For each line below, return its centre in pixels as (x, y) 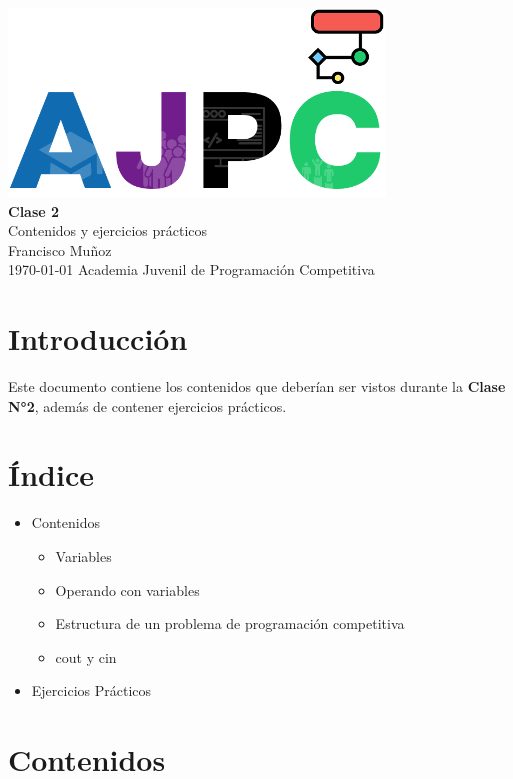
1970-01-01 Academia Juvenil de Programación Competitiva (191, 269)
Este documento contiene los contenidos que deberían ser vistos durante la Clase (257, 386)
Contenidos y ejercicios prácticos (108, 230)
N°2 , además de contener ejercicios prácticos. (147, 405)
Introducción (98, 338)
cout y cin (86, 656)
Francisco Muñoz (60, 249)
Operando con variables (127, 589)
